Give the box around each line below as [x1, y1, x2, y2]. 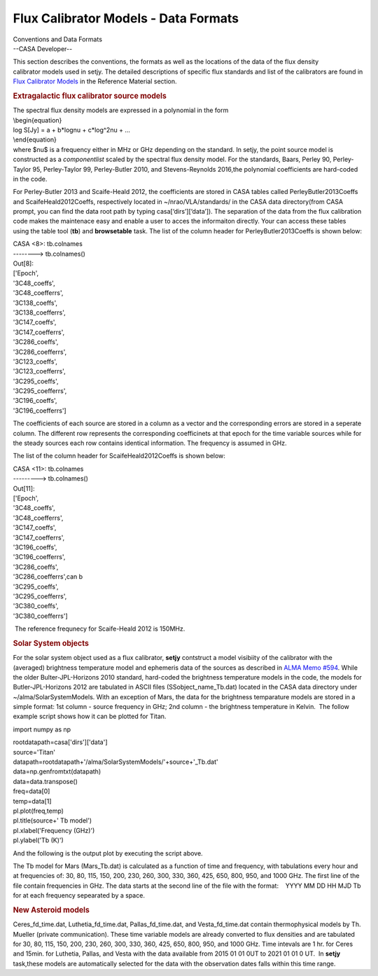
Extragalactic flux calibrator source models [13, 91, 167, 101]
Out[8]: [13, 259, 34, 268]
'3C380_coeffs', [13, 602, 59, 610]
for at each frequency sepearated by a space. [13, 891, 145, 900]
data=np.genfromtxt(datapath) [13, 767, 101, 776]
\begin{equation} [13, 116, 62, 124]
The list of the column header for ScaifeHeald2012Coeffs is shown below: [13, 452, 225, 460]
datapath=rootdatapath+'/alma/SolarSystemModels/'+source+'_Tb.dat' [13, 757, 218, 767]
